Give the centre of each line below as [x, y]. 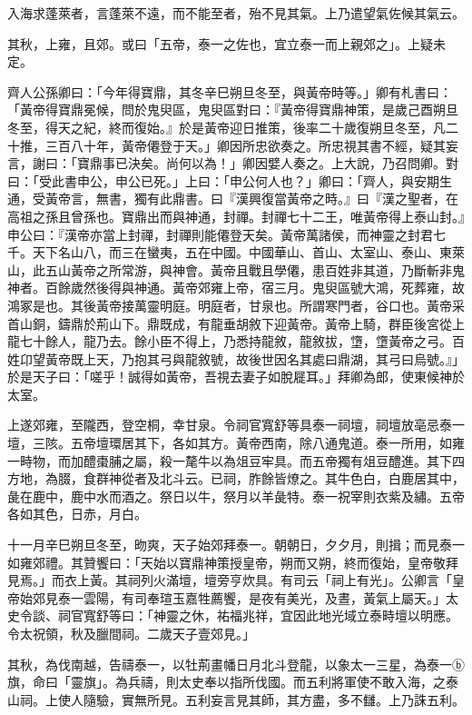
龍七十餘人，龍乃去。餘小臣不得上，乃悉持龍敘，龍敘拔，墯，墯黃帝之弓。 [230, 341]
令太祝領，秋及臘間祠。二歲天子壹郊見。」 [131, 633]
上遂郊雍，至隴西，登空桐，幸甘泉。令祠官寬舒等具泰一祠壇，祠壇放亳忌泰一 [236, 425]
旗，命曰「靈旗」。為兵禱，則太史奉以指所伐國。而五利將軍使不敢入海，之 [226, 682]
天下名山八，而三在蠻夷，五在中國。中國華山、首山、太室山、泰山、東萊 [248, 252]
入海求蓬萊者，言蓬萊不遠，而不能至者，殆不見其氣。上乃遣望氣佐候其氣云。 [236, 13]
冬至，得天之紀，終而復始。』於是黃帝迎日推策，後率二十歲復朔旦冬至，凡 [226, 127]
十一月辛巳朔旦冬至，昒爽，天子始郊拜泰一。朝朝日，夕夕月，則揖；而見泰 [230, 545]
